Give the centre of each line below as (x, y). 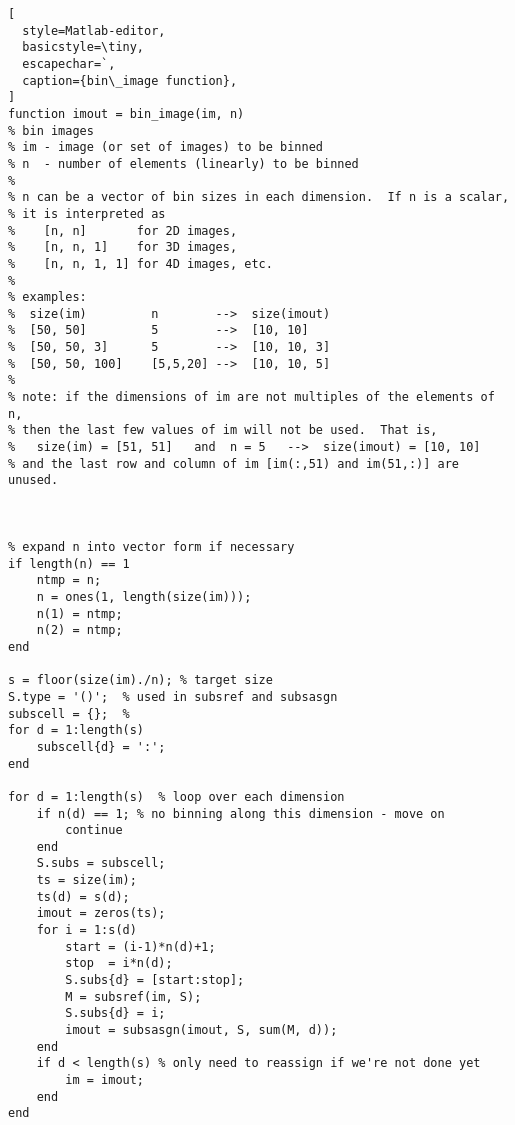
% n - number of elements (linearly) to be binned (183, 163)
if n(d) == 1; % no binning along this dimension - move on (240, 813)
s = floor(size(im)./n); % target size (140, 680)
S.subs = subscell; (101, 863)
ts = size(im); (86, 880)
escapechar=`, (69, 63)
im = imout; (105, 1080)
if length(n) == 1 (69, 563)
